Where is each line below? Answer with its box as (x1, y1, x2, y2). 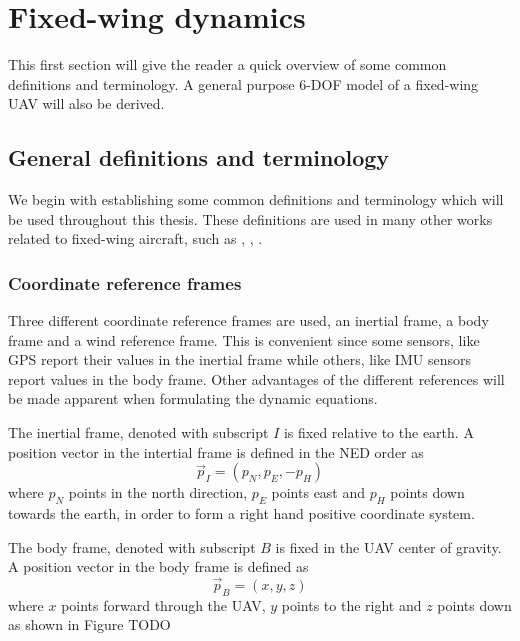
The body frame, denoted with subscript (8, 536, 256, 557)
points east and (271, 482, 366, 503)
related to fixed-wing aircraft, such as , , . (8, 228, 263, 249)
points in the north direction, (68, 482, 248, 503)
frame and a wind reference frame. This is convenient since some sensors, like (8, 329, 480, 350)
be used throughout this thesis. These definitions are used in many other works (8, 208, 493, 229)
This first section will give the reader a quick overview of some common (8, 54, 447, 75)
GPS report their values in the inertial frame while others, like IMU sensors (8, 349, 471, 370)
